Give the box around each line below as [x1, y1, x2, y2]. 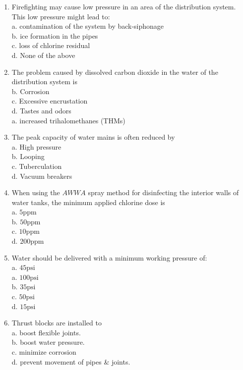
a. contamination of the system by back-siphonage [11, 21, 164, 31]
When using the [11, 187, 60, 198]
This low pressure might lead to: [11, 11, 110, 21]
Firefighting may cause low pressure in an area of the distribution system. [11, 1, 236, 11]
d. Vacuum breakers [11, 170, 72, 181]
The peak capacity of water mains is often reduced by [11, 132, 175, 142]
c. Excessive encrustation [11, 96, 88, 106]
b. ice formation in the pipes [11, 30, 98, 41]
